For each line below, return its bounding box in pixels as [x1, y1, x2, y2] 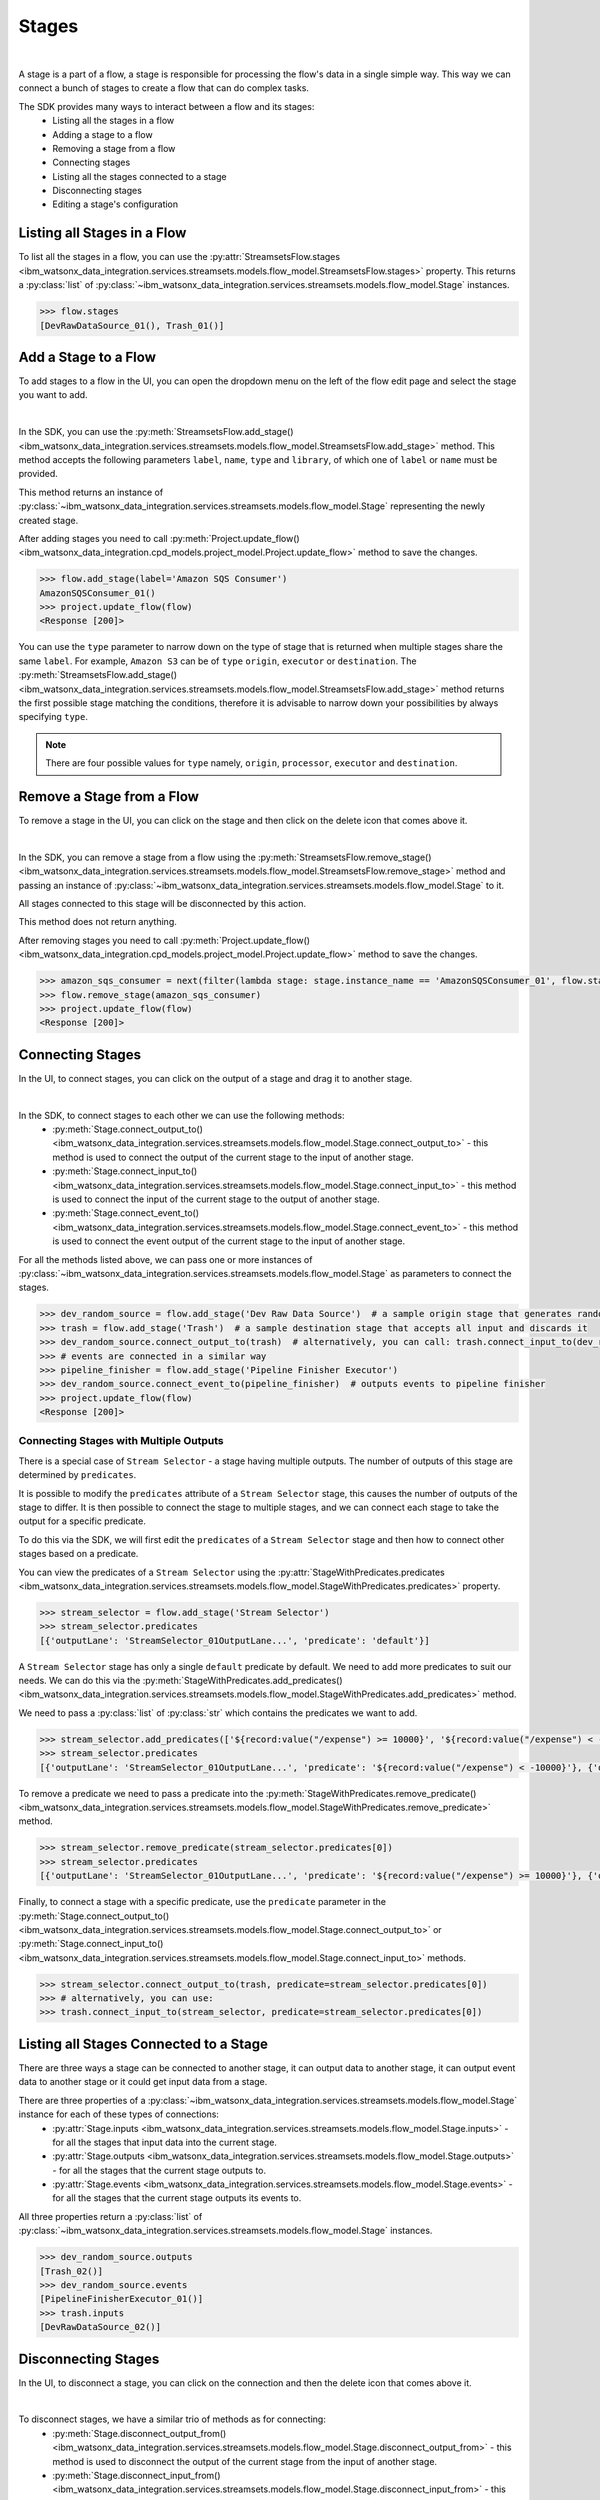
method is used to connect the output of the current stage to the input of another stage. [52, 1151, 414, 1163]
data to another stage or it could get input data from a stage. [18, 2076, 268, 2088]
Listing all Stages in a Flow [18, 225, 187, 242]
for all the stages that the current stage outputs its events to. [52, 2192, 302, 2204]
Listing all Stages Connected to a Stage [18, 2035, 269, 2052]
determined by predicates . [18, 1469, 137, 1481]
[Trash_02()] [39, 2265, 104, 2277]
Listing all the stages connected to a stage [52, 170, 227, 182]
